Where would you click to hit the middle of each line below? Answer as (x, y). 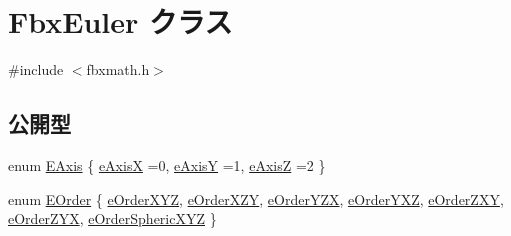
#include (36, 69)
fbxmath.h (118, 69)
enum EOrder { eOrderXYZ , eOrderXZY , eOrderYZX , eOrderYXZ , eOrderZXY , (256, 198)
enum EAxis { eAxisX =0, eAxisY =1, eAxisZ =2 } (167, 164)
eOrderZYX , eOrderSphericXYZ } (112, 218)
